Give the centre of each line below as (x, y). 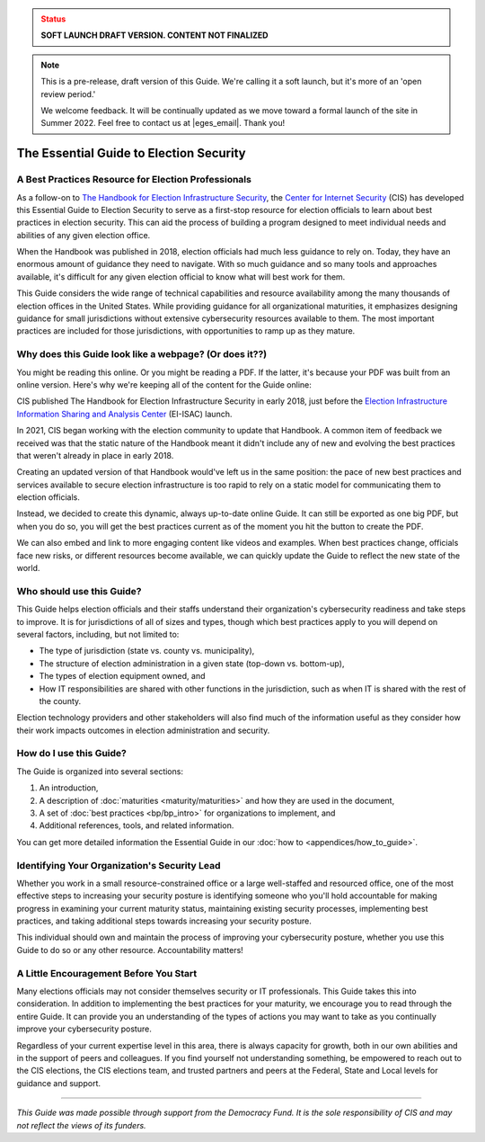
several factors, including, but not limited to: (98, 634)
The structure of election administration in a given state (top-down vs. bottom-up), (192, 663)
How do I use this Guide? (72, 754)
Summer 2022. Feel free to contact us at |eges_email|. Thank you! (163, 123)
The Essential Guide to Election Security (131, 153)
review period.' (68, 94)
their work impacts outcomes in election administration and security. (143, 730)
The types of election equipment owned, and (122, 676)
